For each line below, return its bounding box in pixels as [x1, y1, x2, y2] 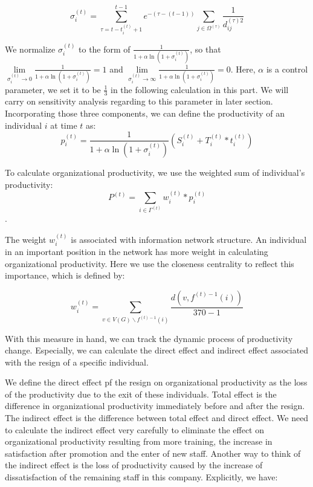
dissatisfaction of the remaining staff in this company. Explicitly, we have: [5, 471, 278, 483]
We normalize [5, 42, 56, 55]
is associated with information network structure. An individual [71, 233, 307, 245]
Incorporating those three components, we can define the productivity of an [5, 107, 285, 120]
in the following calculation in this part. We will [111, 83, 289, 95]
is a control [266, 62, 308, 75]
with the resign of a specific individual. [5, 355, 149, 368]
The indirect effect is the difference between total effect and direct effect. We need [5, 411, 309, 424]
